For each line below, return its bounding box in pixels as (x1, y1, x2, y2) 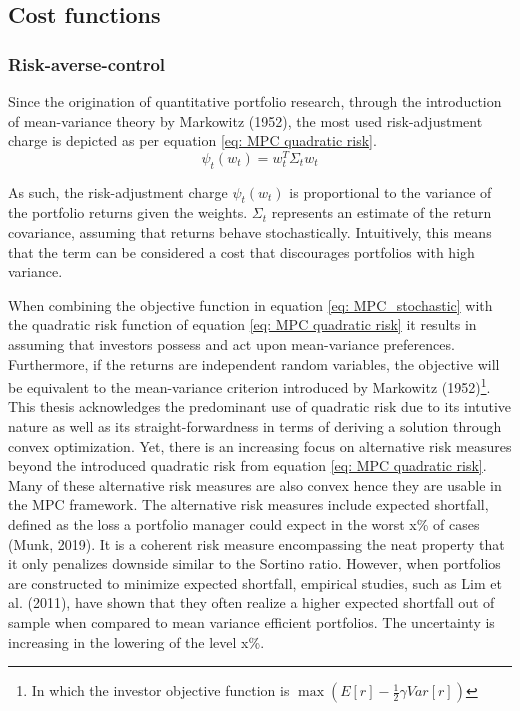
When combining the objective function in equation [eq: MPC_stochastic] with (8, 294, 493, 315)
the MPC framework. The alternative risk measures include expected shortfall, (8, 494, 489, 515)
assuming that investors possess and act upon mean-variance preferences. (8, 334, 455, 355)
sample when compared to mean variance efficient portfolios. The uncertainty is (8, 611, 495, 632)
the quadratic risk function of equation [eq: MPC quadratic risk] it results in (8, 314, 477, 335)
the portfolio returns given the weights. (8, 202, 248, 223)
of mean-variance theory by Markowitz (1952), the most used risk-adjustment (8, 110, 483, 131)
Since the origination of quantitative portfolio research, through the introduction (8, 91, 502, 111)
